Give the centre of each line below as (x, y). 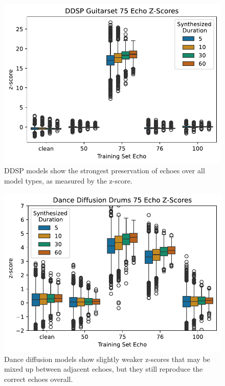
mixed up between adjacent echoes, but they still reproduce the (104, 369)
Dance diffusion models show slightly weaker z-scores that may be (107, 359)
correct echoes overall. (39, 379)
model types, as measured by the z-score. (68, 181)
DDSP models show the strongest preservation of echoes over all (105, 171)
